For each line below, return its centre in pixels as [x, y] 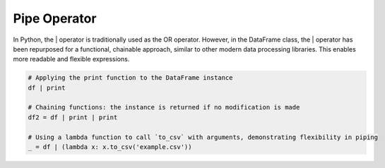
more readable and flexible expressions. [71, 59]
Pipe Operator [55, 18]
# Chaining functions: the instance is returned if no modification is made [164, 107]
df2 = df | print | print [73, 117]
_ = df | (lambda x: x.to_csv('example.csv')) [110, 147]
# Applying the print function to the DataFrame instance [130, 78]
